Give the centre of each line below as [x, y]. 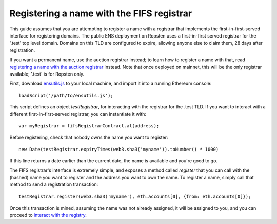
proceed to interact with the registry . [48, 215]
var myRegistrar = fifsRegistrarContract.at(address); [89, 126]
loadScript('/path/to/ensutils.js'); [66, 95]
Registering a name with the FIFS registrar [101, 13]
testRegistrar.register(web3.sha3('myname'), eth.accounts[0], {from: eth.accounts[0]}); [135, 196]
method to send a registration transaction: [54, 184]
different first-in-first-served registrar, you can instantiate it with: [78, 114]
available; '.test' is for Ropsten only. [47, 74]
